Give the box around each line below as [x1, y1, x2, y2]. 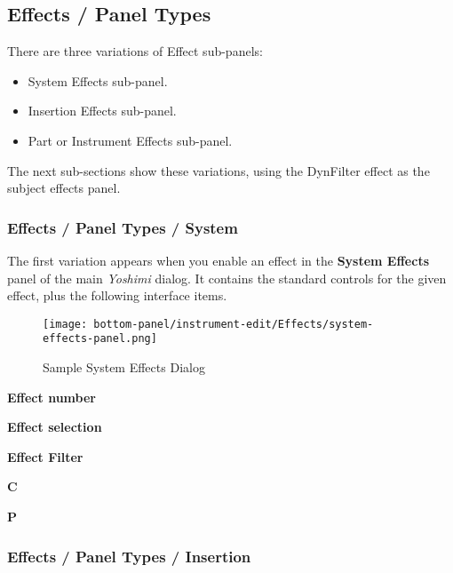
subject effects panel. [7, 179, 121, 197]
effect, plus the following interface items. [7, 286, 227, 305]
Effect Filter [7, 447, 83, 466]
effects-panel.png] [43, 332, 157, 346]
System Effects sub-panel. [28, 71, 168, 90]
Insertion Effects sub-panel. [28, 101, 177, 120]
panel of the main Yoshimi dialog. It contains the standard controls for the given [7, 268, 447, 287]
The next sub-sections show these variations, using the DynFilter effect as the [7, 161, 430, 179]
